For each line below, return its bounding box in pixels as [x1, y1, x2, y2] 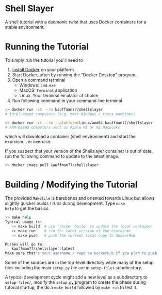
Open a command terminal [12, 77, 65, 83]
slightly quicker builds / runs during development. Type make [5, 200, 125, 207]
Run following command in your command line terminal [12, 98, 122, 104]
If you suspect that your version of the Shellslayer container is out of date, [5, 148, 153, 154]
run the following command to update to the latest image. [5, 154, 120, 159]
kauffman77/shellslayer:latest [11, 246, 75, 251]
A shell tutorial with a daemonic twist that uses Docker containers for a [5, 19, 146, 25]
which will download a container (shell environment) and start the [5, 134, 136, 139]
